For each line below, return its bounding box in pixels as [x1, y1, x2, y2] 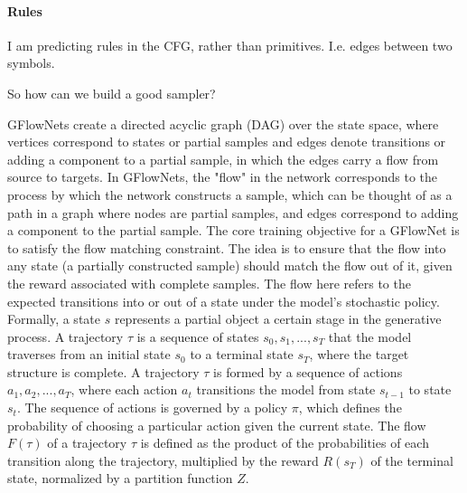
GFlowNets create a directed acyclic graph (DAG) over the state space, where [7, 114, 439, 133]
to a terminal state [190, 345, 294, 364]
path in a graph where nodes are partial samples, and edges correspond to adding [7, 203, 459, 222]
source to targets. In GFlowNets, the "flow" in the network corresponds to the [7, 167, 438, 186]
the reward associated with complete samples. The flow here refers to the [7, 273, 411, 292]
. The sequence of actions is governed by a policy [16, 398, 288, 417]
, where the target [309, 345, 409, 364]
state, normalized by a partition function [7, 469, 233, 488]
